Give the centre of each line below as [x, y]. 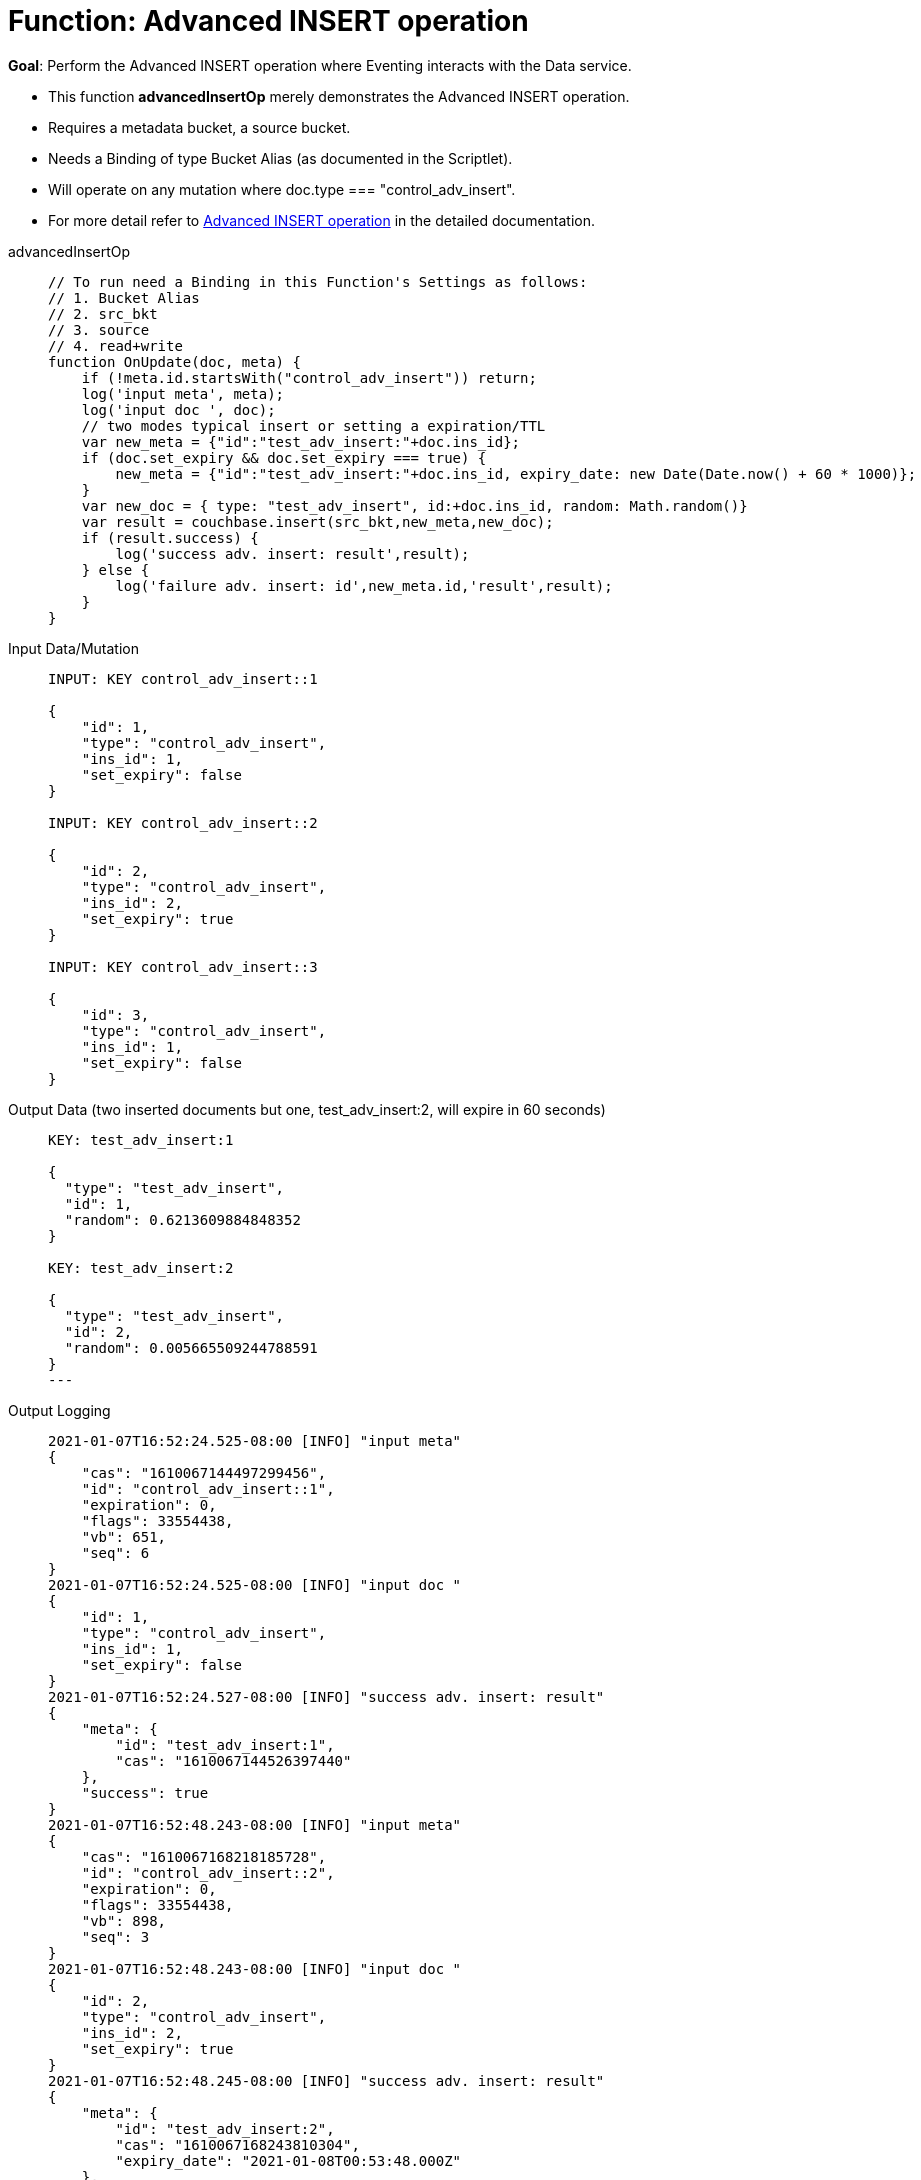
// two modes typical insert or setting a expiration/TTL [313, 425]
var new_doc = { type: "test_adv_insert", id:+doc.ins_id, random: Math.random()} [414, 505]
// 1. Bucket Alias [124, 297]
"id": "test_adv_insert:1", [225, 1744]
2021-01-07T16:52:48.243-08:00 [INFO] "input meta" [255, 1824]
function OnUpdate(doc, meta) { [174, 361]
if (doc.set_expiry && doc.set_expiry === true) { [284, 457]
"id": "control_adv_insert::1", [208, 1488]
